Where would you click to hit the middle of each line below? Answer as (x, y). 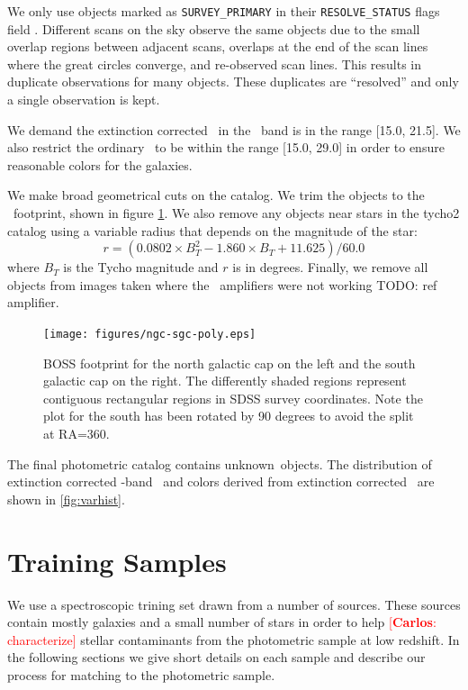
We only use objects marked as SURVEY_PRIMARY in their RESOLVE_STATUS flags (224, 11)
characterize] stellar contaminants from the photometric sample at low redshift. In (234, 639)
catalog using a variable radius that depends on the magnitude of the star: (212, 230)
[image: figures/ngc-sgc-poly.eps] (150, 334)
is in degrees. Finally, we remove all (330, 267)
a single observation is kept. (84, 100)
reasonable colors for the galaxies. (100, 164)
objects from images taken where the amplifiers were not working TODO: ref (222, 284)
